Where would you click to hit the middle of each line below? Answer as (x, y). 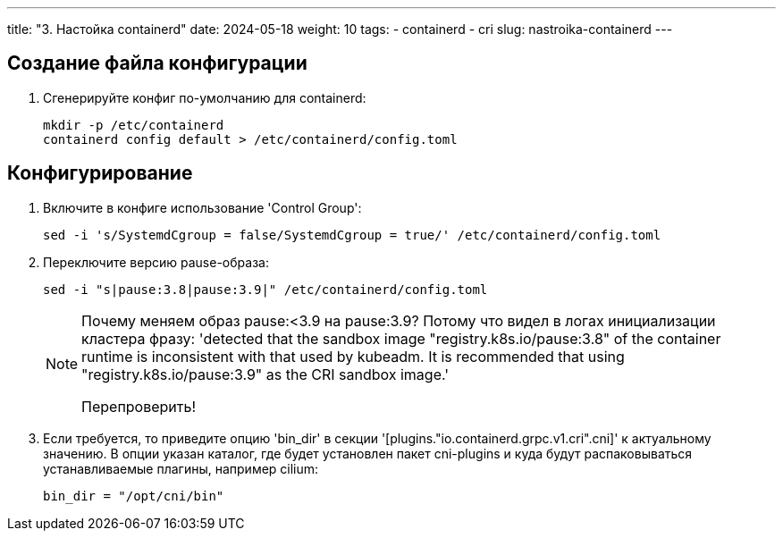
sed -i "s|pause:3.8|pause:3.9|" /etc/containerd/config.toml (265, 289)
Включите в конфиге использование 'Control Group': (202, 207)
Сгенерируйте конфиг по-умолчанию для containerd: (205, 97)
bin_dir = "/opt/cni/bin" (134, 496)
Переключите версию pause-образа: (156, 262)
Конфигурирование (100, 173)
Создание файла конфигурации (157, 63)
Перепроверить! (139, 406)
